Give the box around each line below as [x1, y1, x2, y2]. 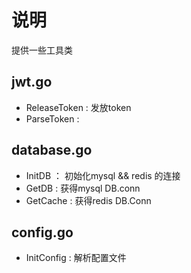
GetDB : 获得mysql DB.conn [25, 182, 141, 194]
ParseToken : [25, 112, 80, 125]
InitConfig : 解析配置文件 [25, 252, 127, 264]
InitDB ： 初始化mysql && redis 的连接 [25, 169, 181, 181]
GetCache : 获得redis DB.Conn [25, 194, 152, 206]
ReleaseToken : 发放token [25, 101, 132, 113]
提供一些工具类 [11, 44, 73, 56]
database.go [11, 142, 93, 159]
